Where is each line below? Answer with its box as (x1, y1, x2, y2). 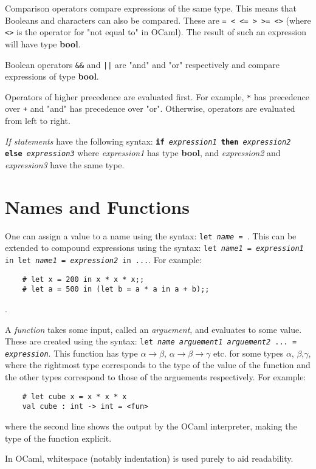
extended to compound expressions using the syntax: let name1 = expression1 (5, 241, 304, 254)
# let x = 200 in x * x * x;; (22, 275, 145, 284)
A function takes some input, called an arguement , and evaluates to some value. (5, 323, 302, 335)
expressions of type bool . (5, 70, 99, 83)
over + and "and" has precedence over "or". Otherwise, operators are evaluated (5, 102, 295, 115)
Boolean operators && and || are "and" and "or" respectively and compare (5, 58, 280, 70)
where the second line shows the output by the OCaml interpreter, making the (5, 419, 297, 432)
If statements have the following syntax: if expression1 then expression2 (5, 134, 291, 147)
